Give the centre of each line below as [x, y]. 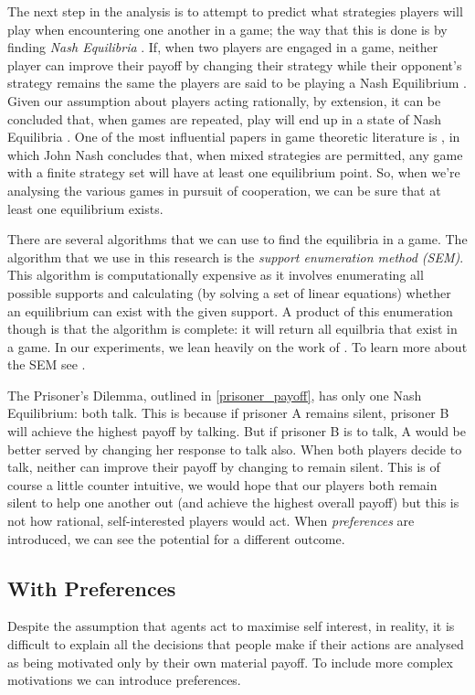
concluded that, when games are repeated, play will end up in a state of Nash [225, 118]
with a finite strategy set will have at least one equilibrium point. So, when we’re [234, 172]
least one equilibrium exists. [85, 208]
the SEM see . [47, 364]
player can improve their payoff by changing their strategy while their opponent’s [235, 64]
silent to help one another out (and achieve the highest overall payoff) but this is [233, 503]
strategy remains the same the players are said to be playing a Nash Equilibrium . [237, 83]
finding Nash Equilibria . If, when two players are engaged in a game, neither [223, 47]
